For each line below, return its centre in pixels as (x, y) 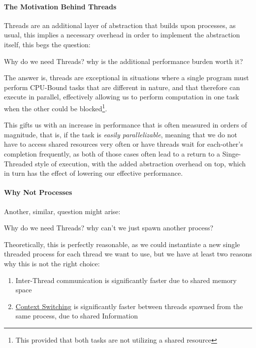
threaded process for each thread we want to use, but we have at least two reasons (128, 254)
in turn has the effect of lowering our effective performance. (94, 173)
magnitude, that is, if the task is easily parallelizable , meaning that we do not (121, 134)
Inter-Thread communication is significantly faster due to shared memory (126, 280)
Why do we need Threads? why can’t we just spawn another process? (109, 228)
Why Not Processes (38, 192)
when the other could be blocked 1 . (56, 107)
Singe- (232, 153)
